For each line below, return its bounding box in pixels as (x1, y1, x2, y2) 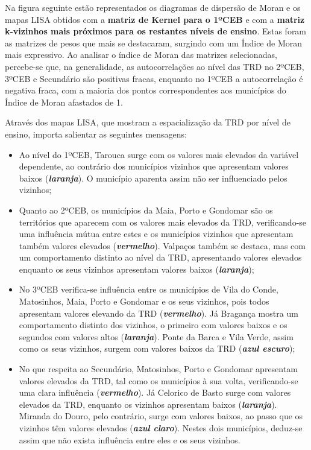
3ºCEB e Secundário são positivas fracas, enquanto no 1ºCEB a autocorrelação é (5, 72, 303, 84)
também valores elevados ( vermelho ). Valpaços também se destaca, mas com (19, 239, 306, 252)
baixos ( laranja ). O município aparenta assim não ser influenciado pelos (19, 171, 287, 184)
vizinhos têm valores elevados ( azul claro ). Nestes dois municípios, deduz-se (19, 422, 303, 434)
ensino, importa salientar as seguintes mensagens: (5, 127, 187, 140)
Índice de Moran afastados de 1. (5, 95, 123, 108)
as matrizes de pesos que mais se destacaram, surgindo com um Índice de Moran (5, 36, 303, 49)
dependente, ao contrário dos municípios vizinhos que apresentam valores (19, 160, 289, 173)
